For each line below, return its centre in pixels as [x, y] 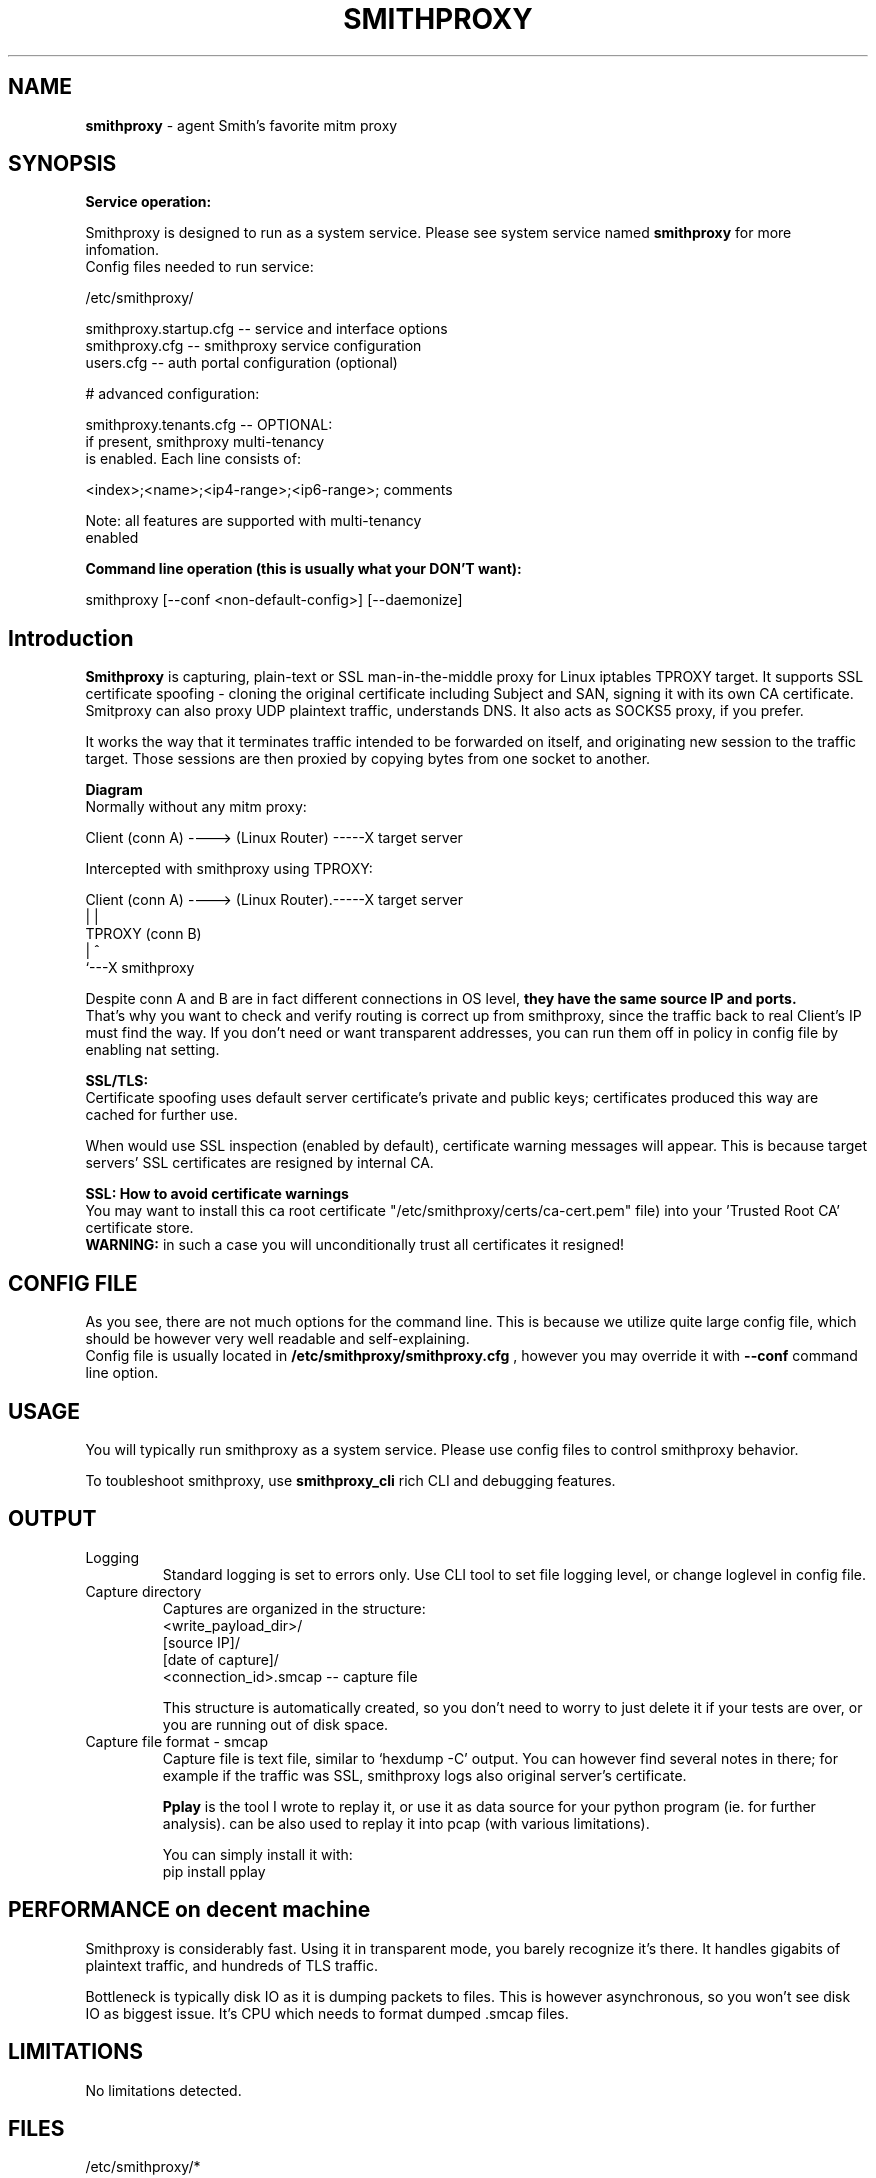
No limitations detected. [163, 2090]
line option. [122, 1373]
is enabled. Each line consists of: [193, 459]
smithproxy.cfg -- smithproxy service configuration [253, 346]
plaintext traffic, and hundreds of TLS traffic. [231, 1965]
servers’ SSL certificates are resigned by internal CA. [259, 1163]
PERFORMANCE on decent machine [189, 1910]
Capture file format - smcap [177, 1741]
